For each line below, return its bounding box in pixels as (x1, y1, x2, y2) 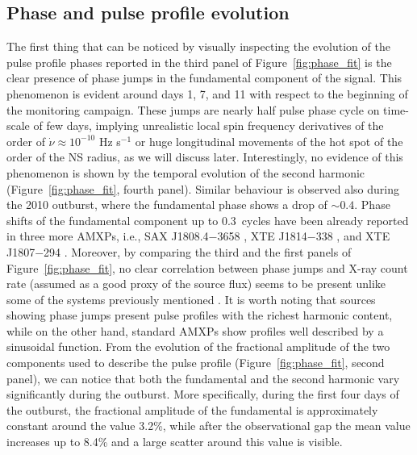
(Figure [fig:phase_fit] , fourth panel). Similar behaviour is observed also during (6, 180, 399, 197)
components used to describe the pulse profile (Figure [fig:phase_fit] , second (6, 354, 385, 371)
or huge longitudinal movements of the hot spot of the (135, 132, 403, 149)
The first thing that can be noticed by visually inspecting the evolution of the (6, 38, 390, 55)
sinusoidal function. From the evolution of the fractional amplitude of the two (6, 338, 390, 355)
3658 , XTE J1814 (217, 227, 307, 244)
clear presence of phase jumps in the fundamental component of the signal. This (6, 69, 402, 86)
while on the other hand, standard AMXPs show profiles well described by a (6, 322, 384, 339)
